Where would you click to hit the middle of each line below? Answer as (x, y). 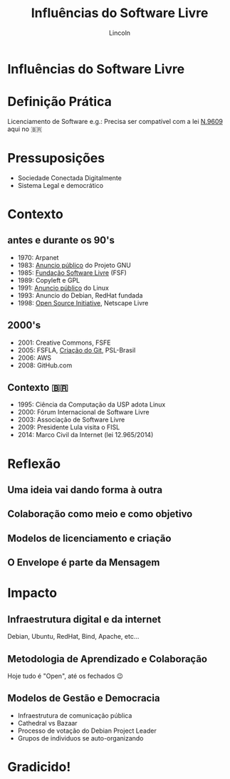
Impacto (32, 593)
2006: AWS (35, 357)
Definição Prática (59, 102)
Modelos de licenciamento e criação (89, 538)
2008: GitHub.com (45, 365)
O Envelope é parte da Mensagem (84, 563)
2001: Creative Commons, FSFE (64, 343)
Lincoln (120, 33)
